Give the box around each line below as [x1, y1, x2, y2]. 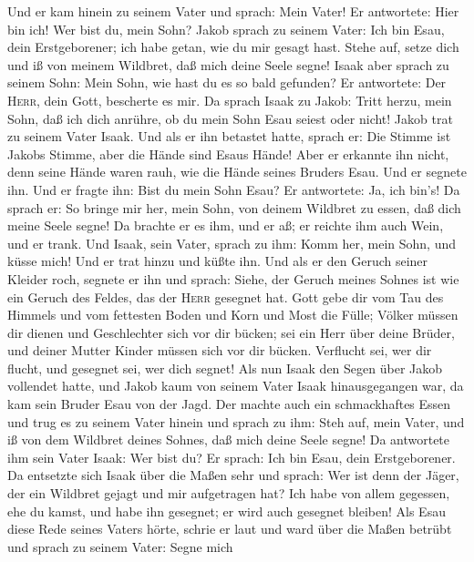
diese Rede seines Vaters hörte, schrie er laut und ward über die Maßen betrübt [7, 519, 452, 538]
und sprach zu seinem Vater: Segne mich [7, 536, 233, 556]
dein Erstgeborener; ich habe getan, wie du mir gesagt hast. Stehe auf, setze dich [7, 37, 459, 56]
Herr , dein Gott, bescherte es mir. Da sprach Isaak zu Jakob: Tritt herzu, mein [7, 90, 452, 109]
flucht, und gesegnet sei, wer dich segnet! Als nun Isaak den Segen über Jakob [7, 358, 443, 377]
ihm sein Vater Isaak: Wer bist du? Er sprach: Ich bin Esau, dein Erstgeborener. [7, 447, 456, 466]
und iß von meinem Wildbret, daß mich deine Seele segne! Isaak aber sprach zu [7, 55, 449, 74]
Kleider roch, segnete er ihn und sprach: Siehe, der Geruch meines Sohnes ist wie [7, 269, 459, 288]
